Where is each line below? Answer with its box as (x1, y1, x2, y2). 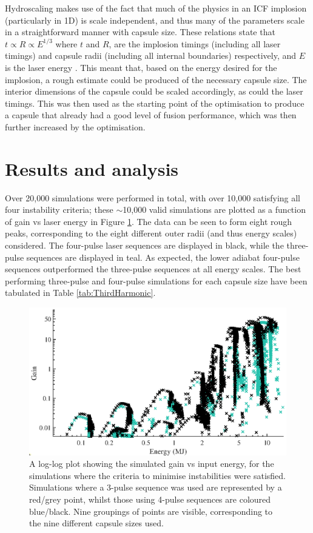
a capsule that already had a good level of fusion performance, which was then (5, 109, 297, 121)
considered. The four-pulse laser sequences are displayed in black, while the (5, 239, 284, 252)
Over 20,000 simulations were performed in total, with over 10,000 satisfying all (5, 191, 301, 204)
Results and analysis (5, 156, 179, 181)
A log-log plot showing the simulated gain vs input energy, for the (29, 457, 274, 470)
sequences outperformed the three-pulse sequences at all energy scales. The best (5, 263, 301, 275)
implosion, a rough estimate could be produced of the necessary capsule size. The (5, 73, 307, 85)
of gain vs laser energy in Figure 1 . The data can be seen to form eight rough (5, 215, 292, 227)
